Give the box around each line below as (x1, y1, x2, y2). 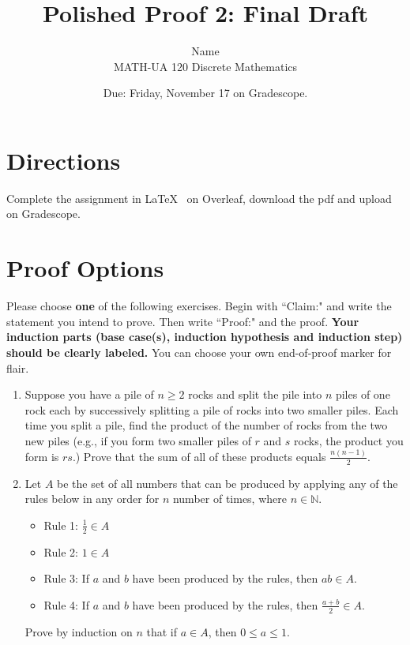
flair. (6, 359, 29, 376)
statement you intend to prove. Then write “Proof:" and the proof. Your (6, 313, 359, 329)
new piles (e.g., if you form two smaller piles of (24, 432, 251, 448)
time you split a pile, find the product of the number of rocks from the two (24, 417, 388, 433)
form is (24, 448, 59, 464)
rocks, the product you (294, 432, 404, 448)
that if (146, 623, 178, 639)
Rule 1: (43, 516, 78, 533)
